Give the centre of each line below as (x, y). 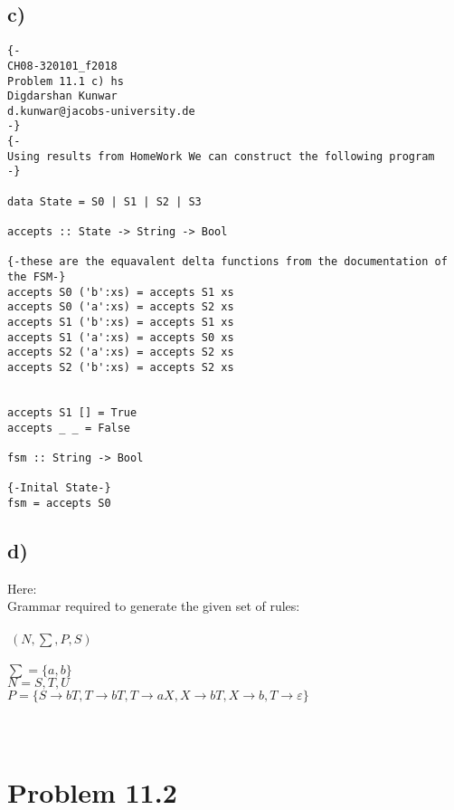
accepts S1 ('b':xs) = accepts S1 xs (121, 323)
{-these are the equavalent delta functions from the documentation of (227, 262)
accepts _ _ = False (69, 428)
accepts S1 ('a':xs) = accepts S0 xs (121, 337)
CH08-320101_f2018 (62, 66)
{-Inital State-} (59, 488)
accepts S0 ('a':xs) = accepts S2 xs (121, 307)
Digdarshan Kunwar (62, 96)
